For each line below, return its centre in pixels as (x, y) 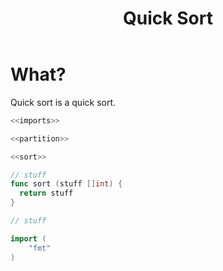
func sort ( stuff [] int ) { (66, 184)
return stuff (46, 193)
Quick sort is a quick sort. (63, 102)
